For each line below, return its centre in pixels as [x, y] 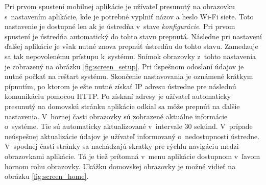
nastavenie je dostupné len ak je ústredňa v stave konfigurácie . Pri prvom [120, 26]
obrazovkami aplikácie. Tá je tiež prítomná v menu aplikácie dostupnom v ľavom [132, 156]
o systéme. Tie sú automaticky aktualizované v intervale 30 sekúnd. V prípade [129, 126]
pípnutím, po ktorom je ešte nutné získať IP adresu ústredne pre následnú [120, 86]
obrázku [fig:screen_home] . [47, 176]
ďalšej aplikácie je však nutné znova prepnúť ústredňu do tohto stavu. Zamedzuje [131, 46]
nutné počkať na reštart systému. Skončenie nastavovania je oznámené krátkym [129, 76]
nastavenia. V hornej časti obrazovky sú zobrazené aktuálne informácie [116, 116]
